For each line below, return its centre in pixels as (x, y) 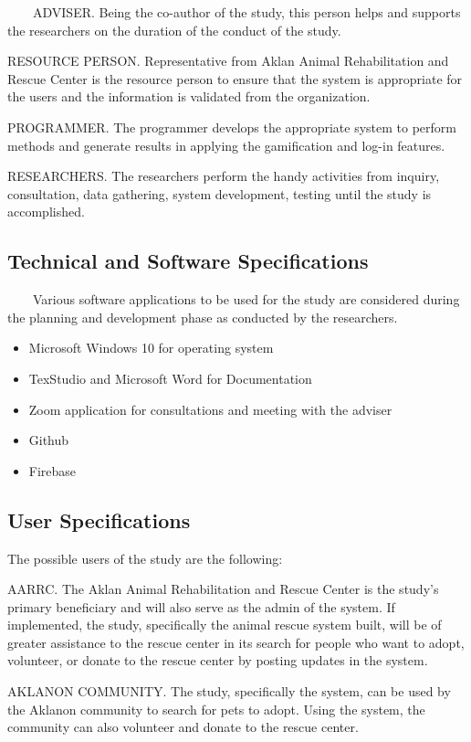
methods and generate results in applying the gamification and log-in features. (226, 145)
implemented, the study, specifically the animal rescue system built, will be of (225, 625)
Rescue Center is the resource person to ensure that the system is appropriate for (235, 78)
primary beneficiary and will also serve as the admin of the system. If (201, 606)
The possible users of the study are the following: (145, 558)
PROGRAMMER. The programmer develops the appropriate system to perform (232, 127)
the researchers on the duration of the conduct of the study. (174, 30)
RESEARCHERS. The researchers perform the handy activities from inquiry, (224, 176)
